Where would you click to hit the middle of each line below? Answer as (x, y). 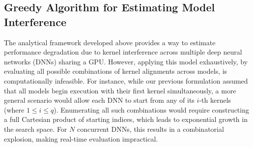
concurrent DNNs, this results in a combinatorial (150, 129)
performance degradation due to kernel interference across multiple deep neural (123, 52)
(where (14, 109)
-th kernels (215, 100)
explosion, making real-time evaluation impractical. (81, 138)
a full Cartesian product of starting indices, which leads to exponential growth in (126, 119)
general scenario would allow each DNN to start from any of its (99, 100)
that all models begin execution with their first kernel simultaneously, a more (120, 90)
